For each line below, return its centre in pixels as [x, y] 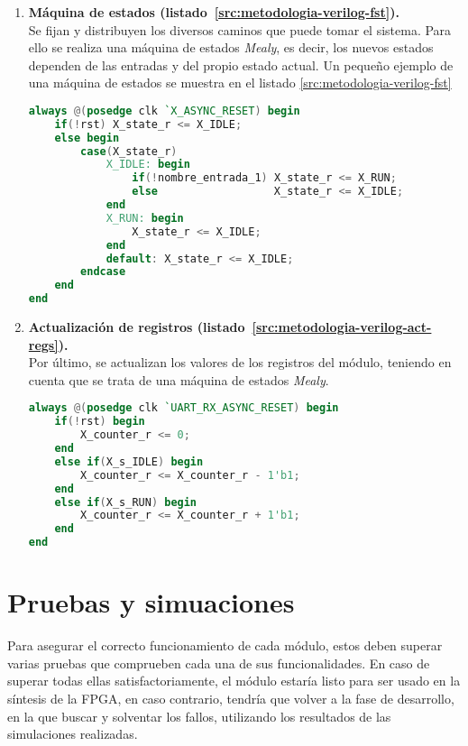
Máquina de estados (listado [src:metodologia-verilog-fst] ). [214, 12]
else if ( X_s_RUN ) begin [126, 502]
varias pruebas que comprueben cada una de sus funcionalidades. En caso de [219, 663]
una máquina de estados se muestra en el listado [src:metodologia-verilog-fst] [240, 83]
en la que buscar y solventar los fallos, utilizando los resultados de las [199, 716]
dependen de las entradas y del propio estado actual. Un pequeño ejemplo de [241, 64]
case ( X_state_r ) [129, 151]
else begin [87, 138]
